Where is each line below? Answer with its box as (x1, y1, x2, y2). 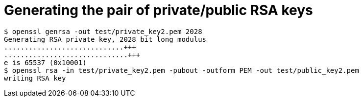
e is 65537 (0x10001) (4, 58, 87, 67)
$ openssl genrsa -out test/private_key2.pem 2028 (4, 27, 202, 35)
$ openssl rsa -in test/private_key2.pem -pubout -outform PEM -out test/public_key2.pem (4, 66, 359, 74)
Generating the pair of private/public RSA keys (4, 2, 313, 18)
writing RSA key (4, 74, 66, 82)
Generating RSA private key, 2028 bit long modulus (4, 35, 207, 43)
